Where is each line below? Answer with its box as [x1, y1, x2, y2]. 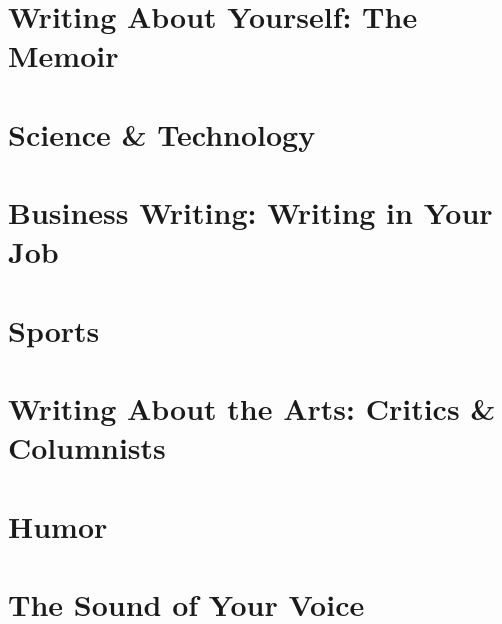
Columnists [8, 427, 166, 468]
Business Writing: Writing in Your [8, 192, 493, 233]
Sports [8, 309, 100, 350]
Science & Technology [8, 113, 316, 154]
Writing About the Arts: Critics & [8, 388, 496, 429]
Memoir [8, 35, 119, 76]
